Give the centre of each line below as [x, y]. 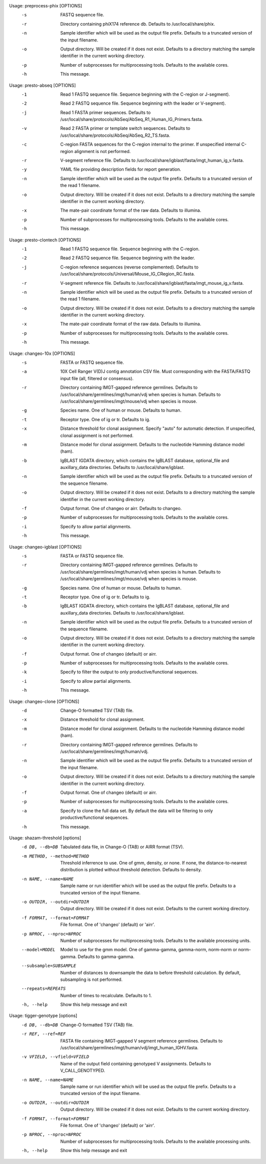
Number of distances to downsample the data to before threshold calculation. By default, [150, 972]
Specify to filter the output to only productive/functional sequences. [129, 672]
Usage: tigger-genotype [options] [43, 1016]
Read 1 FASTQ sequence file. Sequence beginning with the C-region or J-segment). [145, 94]
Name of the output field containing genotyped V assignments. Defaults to [136, 1063]
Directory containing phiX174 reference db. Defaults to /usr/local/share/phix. [138, 24]
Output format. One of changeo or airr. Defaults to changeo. [121, 508]
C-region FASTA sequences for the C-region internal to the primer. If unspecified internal [150, 144]
